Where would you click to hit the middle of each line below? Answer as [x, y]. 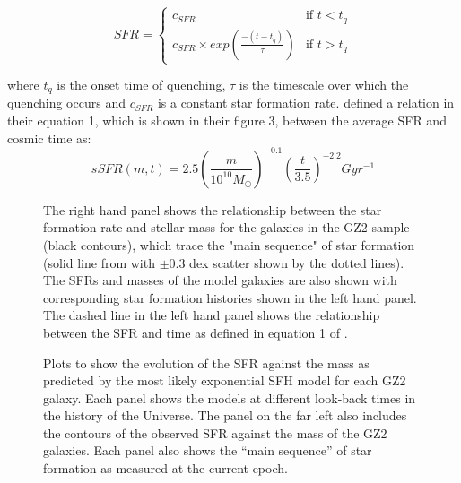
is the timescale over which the [324, 85]
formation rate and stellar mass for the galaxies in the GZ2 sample [226, 227]
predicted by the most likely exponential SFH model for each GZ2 [225, 380]
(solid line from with [99, 262]
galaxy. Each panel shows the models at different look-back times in [230, 397]
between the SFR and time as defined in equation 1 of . [196, 332]
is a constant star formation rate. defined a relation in [306, 103]
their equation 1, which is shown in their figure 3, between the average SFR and [227, 121]
